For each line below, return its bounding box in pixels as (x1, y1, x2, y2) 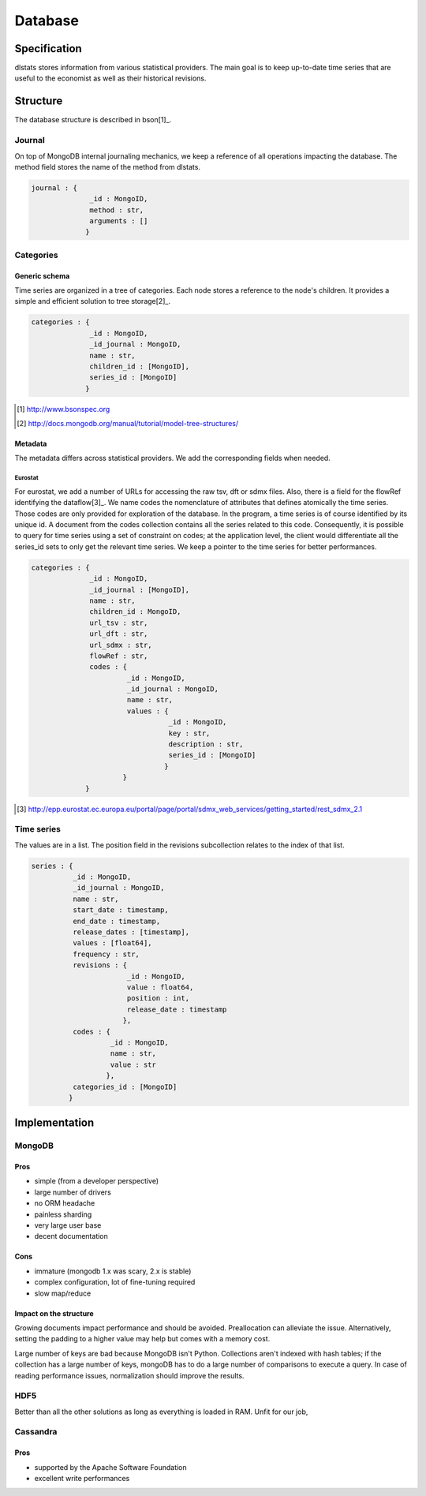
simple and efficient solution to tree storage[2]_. (14, 297, 171, 306)
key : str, (168, 728, 211, 738)
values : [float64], (72, 939, 153, 948)
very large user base (34, 1221, 102, 1230)
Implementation (14, 1116, 95, 1130)
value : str (110, 1060, 157, 1069)
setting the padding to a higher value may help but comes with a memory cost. (14, 1334, 271, 1344)
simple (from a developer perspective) (34, 1176, 159, 1186)
